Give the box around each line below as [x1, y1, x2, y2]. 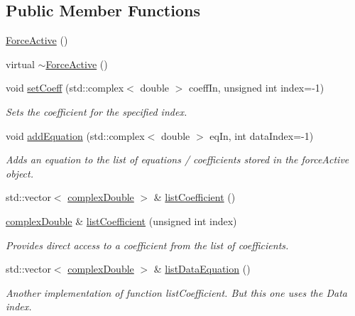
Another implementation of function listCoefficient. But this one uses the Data [6, 285, 347, 300]
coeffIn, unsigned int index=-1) [188, 80, 324, 95]
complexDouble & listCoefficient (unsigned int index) [6, 213, 237, 228]
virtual [6, 56, 35, 71]
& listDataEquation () [153, 261, 251, 276]
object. [6, 165, 34, 180]
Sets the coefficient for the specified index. [6, 104, 187, 119]
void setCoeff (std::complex [6, 80, 124, 95]
